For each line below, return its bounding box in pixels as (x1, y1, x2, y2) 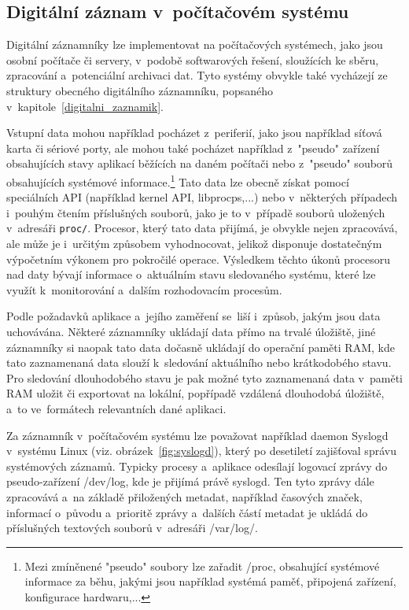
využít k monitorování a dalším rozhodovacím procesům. (6, 281, 282, 298)
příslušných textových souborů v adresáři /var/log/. (6, 519, 258, 536)
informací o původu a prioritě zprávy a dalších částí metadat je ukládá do (6, 504, 368, 520)
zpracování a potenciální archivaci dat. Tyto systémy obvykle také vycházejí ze (6, 67, 388, 83)
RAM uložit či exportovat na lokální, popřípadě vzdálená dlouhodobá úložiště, (6, 385, 385, 401)
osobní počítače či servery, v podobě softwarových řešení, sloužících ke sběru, (6, 51, 379, 68)
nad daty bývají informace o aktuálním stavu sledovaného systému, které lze (6, 266, 376, 283)
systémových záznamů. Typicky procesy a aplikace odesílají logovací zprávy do (6, 457, 388, 474)
